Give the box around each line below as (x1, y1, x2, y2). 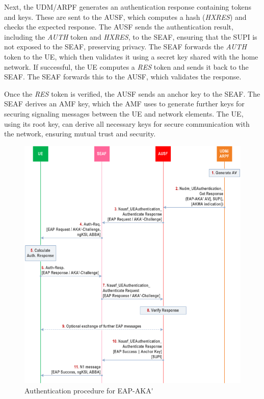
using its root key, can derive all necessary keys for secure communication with (4, 118, 250, 129)
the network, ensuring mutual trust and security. (4, 128, 156, 139)
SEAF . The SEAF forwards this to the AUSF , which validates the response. (4, 71, 242, 82)
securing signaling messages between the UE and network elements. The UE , (4, 108, 244, 119)
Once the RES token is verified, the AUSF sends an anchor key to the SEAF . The (4, 88, 260, 99)
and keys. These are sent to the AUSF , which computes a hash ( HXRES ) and (4, 11, 247, 22)
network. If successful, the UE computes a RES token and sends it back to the (4, 61, 249, 72)
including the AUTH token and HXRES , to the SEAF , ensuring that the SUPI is (4, 31, 257, 42)
